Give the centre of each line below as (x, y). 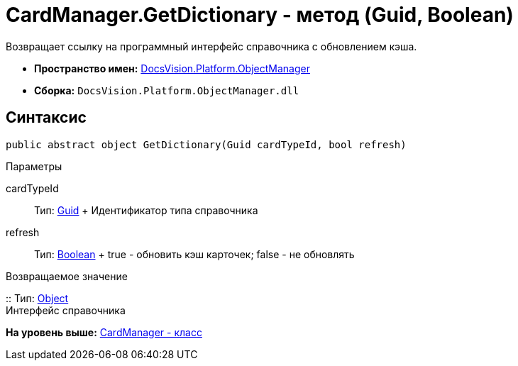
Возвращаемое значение (67, 276)
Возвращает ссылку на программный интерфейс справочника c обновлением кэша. (211, 46)
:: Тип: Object (37, 298)
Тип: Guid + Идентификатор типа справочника (146, 210)
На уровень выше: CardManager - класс (104, 332)
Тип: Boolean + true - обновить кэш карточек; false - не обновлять (194, 254)
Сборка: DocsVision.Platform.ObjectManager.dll (167, 90)
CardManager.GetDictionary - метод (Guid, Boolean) (260, 15)
